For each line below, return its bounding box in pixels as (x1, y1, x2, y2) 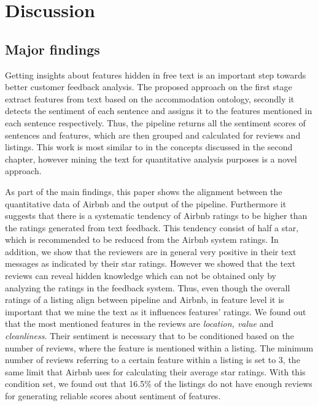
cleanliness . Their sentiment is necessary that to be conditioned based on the (5, 329, 294, 342)
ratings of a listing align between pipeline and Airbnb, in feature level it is (5, 293, 284, 306)
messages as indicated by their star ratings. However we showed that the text (5, 257, 296, 270)
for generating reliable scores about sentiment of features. (5, 389, 221, 402)
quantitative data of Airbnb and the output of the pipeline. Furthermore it (5, 197, 287, 210)
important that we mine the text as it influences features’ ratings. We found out (5, 305, 306, 318)
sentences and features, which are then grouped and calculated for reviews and (5, 128, 301, 141)
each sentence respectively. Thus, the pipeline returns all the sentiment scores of (5, 116, 306, 129)
